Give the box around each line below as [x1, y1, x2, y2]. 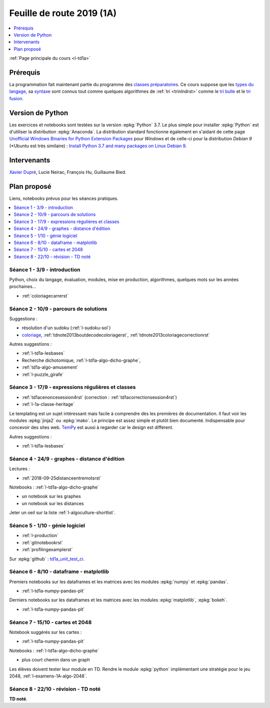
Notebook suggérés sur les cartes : [9, 629, 82, 635]
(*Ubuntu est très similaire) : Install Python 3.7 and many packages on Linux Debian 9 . [9, 143, 187, 149]
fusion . [9, 95, 23, 101]
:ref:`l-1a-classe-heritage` [21, 401, 75, 407]
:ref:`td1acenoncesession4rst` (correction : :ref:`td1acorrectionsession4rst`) [21, 394, 177, 400]
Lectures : [9, 466, 30, 472]
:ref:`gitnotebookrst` [21, 539, 63, 546]
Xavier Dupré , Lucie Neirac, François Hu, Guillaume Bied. [9, 169, 126, 175]
